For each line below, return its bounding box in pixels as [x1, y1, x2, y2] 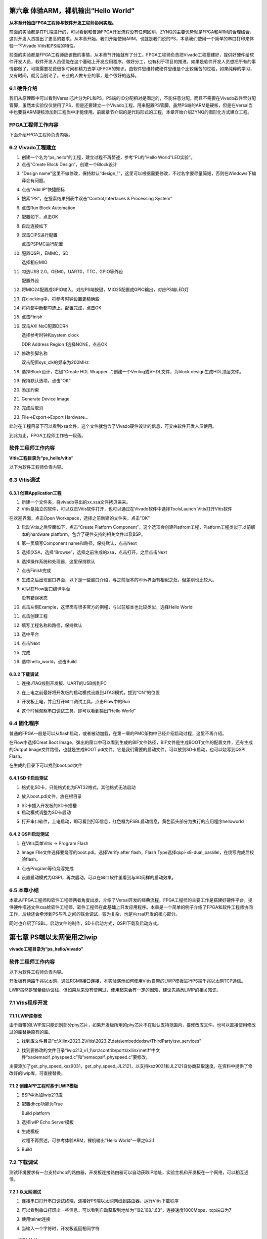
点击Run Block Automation [21, 205, 76, 211]
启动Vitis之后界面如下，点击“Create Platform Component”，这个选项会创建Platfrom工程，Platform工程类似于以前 [21, 524, 251, 530]
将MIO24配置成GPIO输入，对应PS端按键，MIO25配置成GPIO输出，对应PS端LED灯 [21, 286, 189, 292]
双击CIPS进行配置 [21, 232, 58, 238]
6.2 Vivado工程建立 [9, 144, 56, 151]
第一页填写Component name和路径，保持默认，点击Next [21, 540, 137, 546]
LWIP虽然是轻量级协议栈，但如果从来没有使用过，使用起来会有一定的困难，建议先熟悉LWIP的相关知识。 [9, 987, 221, 993]
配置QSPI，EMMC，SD [21, 250, 69, 256]
